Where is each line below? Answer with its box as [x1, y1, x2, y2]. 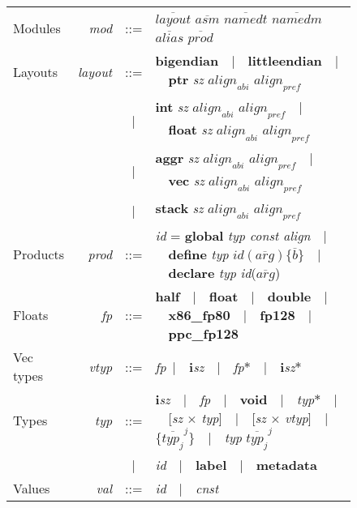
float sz [168, 120, 213, 139]
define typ [168, 245, 229, 264]
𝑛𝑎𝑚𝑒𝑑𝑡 [223, 13, 268, 26]
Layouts [13, 62, 58, 82]
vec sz [168, 170, 204, 190]
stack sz [155, 198, 204, 217]
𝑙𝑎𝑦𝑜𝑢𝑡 [155, 13, 191, 26]
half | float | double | [155, 287, 328, 306]
